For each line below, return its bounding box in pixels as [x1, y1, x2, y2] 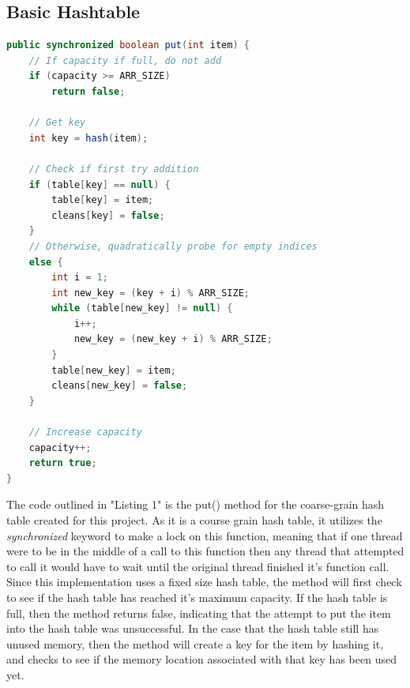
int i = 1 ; [51, 272, 108, 284]
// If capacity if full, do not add [28, 55, 222, 66]
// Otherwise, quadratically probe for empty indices [28, 240, 318, 252]
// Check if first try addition [28, 163, 199, 175]
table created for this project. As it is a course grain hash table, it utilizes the [6, 512, 382, 528]
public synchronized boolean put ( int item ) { [6, 39, 250, 51]
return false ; [51, 85, 126, 97]
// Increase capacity [28, 427, 142, 438]
